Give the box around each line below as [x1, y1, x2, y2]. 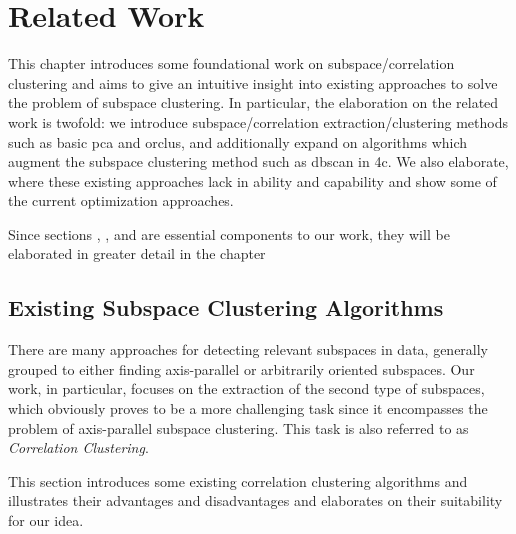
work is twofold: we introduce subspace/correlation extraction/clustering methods [8, 111, 508, 132]
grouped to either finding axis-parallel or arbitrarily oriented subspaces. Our [8, 358, 475, 379]
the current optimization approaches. [8, 190, 234, 211]
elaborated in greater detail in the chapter [8, 243, 266, 264]
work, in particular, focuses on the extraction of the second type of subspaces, [8, 378, 485, 399]
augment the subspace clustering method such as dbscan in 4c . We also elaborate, [8, 151, 509, 172]
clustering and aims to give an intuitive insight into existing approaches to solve [8, 72, 498, 93]
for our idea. [8, 510, 84, 531]
